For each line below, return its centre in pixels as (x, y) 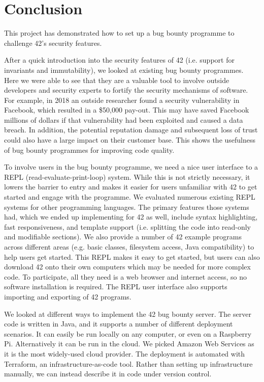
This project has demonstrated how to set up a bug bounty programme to (119, 33)
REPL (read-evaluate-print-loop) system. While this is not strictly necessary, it (127, 176)
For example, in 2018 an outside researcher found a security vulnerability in (122, 100)
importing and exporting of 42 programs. (68, 296)
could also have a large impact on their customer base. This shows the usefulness (130, 140)
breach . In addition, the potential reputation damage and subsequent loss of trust (131, 130)
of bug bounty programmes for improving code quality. (89, 149)
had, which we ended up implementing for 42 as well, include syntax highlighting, (131, 217)
